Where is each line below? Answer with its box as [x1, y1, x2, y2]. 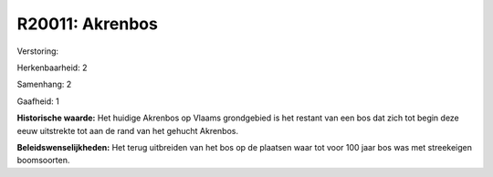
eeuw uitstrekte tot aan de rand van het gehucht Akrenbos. [16, 125, 239, 136]
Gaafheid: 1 [16, 96, 59, 107]
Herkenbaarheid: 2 [16, 62, 88, 73]
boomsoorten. [16, 155, 70, 166]
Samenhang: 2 [16, 78, 72, 90]
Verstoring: [16, 46, 59, 57]
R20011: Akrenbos [16, 14, 159, 34]
